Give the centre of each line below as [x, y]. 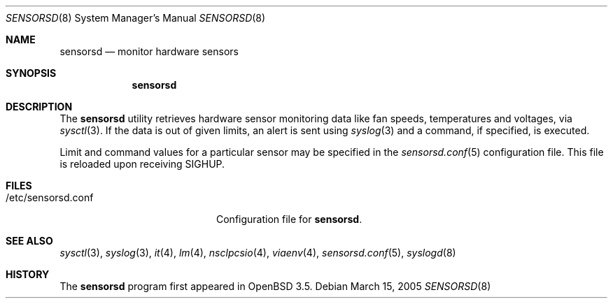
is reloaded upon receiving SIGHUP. [142, 164]
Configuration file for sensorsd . [289, 219]
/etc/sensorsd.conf [50, 197]
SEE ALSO [29, 241]
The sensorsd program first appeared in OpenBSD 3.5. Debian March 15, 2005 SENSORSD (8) [275, 286]
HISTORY [28, 274]
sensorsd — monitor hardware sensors [149, 51]
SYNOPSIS [31, 73]
